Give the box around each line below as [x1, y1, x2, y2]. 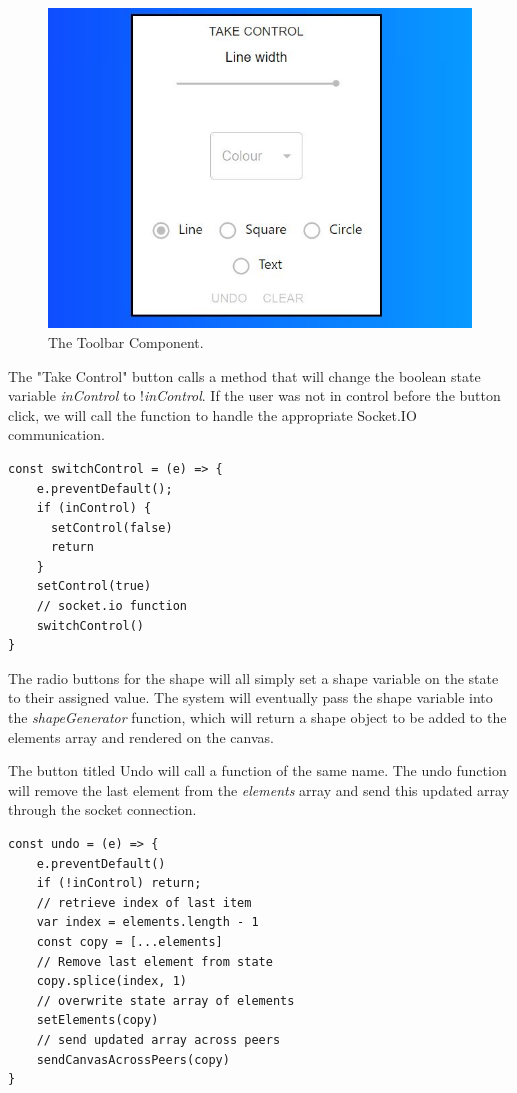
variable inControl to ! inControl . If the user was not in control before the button [8, 385, 501, 406]
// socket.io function [36, 599, 187, 614]
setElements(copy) [36, 1013, 159, 1028]
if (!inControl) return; [36, 876, 202, 891]
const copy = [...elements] [36, 934, 223, 949]
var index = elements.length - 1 [36, 915, 259, 930]
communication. [8, 424, 105, 445]
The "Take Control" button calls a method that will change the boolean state [8, 365, 481, 386]
